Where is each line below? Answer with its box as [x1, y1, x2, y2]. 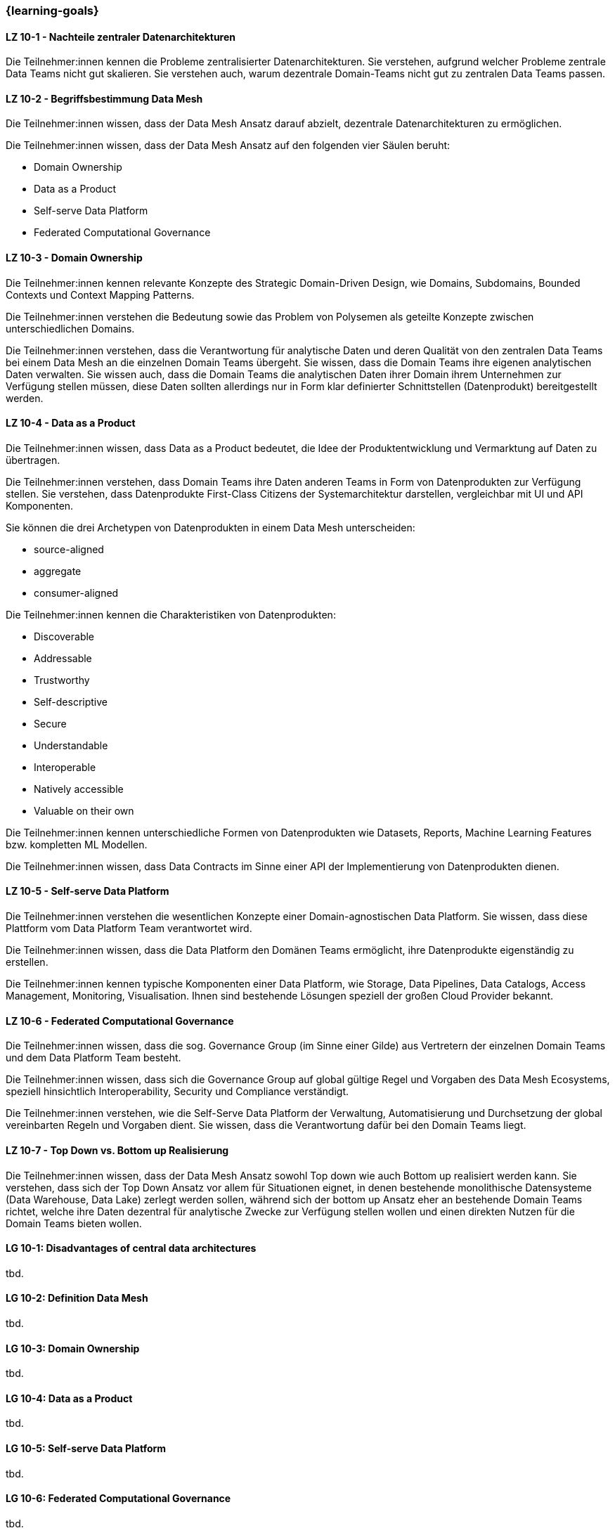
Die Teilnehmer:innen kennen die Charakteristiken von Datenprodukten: [6, 608, 336, 621]
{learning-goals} [6, 4, 99, 18]
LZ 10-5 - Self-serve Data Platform [6, 885, 169, 898]
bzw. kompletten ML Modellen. [6, 838, 148, 850]
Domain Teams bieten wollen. [6, 1217, 142, 1229]
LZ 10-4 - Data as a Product [6, 417, 136, 429]
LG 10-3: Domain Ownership [6, 1342, 140, 1354]
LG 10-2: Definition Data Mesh [6, 1292, 148, 1305]
